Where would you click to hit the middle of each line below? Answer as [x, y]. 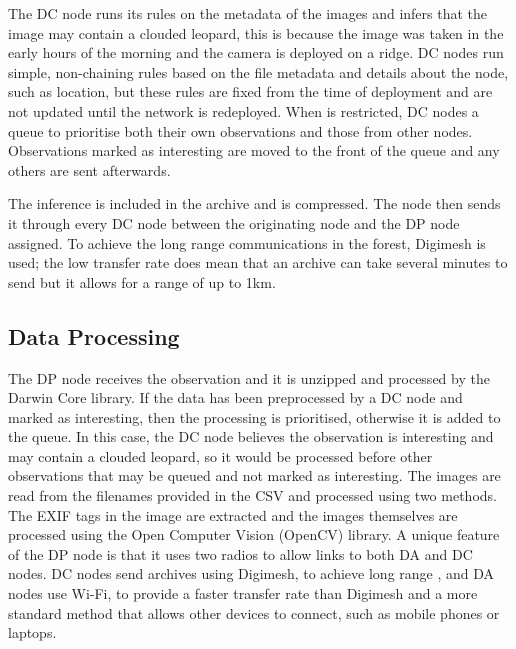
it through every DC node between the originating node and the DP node [234, 222]
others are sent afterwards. [89, 169]
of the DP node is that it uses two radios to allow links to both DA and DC [240, 553]
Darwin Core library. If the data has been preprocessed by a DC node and [235, 397]
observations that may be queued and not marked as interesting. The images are [254, 475]
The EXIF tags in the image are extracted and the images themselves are [233, 514]
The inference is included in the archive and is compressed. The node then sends [254, 203]
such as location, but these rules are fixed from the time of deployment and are [250, 91]
